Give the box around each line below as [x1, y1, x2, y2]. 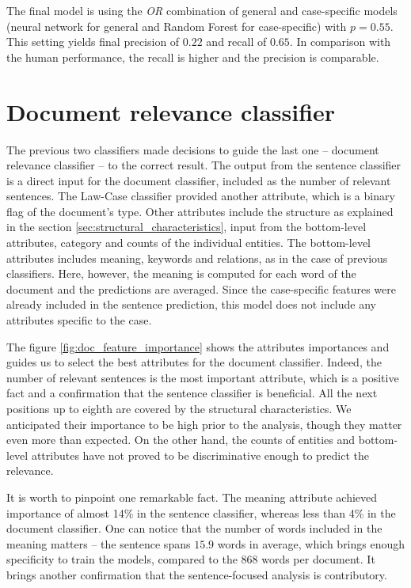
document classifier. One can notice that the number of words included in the [6, 520, 382, 537]
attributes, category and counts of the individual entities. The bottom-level [6, 234, 371, 251]
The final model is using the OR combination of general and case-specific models [6, 2, 398, 18]
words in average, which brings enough [217, 535, 405, 552]
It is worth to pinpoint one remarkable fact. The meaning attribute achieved [6, 488, 378, 505]
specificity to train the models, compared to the [6, 551, 238, 567]
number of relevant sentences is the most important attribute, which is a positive [6, 369, 399, 385]
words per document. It [261, 551, 375, 567]
